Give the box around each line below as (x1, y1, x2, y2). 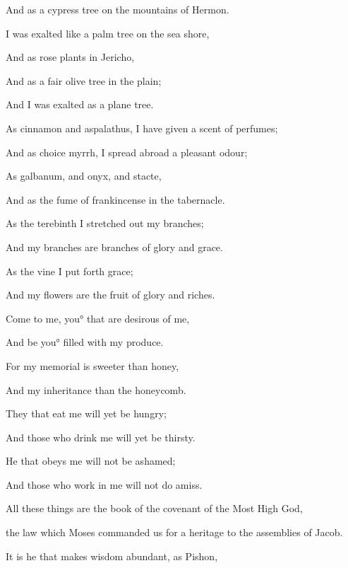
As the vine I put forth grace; (6, 263, 133, 278)
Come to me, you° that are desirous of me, (6, 311, 190, 325)
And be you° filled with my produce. (6, 335, 164, 349)
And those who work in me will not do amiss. (6, 477, 203, 492)
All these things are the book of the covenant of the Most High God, (6, 501, 303, 516)
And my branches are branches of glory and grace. (6, 239, 223, 254)
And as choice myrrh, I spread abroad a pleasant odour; (6, 144, 248, 159)
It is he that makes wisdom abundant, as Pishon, (6, 548, 218, 563)
